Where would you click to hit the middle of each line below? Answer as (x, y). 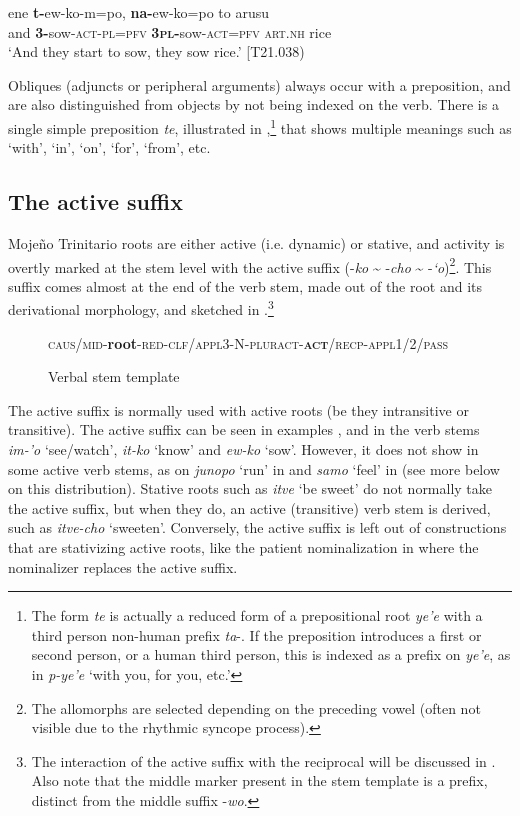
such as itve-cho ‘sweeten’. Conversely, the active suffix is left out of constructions (257, 527)
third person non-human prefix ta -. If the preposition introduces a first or (256, 634)
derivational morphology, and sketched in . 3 (141, 308)
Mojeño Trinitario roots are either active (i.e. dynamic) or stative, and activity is (256, 243)
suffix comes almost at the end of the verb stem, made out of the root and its (245, 285)
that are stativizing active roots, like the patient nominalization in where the (243, 547)
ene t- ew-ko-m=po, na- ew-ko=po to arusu (138, 12)
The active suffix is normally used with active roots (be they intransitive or (238, 409)
